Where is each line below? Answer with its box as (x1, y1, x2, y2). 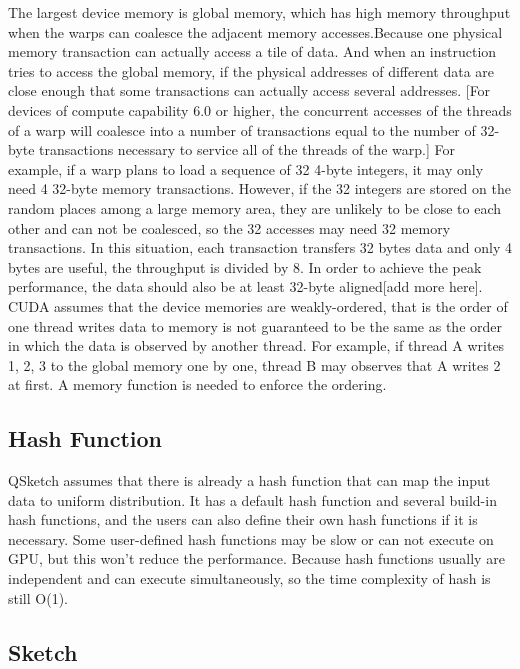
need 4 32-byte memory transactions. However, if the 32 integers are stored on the (8, 178, 511, 199)
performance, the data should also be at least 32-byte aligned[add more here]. (8, 276, 483, 297)
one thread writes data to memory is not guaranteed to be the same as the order (8, 315, 502, 336)
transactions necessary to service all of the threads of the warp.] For (39, 139, 455, 160)
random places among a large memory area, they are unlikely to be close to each (8, 197, 502, 218)
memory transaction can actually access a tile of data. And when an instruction (8, 41, 497, 62)
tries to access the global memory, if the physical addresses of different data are (8, 60, 495, 81)
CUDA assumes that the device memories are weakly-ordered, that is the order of (8, 295, 508, 316)
